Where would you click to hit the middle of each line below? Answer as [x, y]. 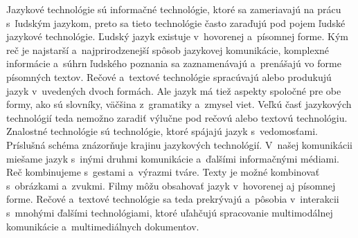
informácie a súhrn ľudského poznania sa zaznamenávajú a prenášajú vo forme [174, 63]
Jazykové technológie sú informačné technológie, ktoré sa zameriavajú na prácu [174, 9]
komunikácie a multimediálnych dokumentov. [103, 226]
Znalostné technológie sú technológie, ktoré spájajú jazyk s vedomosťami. [162, 131]
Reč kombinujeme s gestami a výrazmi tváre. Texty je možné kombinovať [163, 172]
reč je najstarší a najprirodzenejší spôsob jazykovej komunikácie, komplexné [168, 49]
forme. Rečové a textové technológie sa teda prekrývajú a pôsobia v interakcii [173, 199]
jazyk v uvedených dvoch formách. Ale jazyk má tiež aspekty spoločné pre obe [174, 90]
